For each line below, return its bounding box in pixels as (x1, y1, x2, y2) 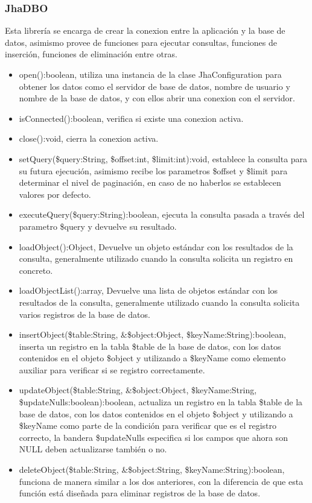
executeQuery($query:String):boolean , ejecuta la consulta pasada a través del (19, 208, 305, 221)
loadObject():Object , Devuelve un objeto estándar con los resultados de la (19, 240, 293, 253)
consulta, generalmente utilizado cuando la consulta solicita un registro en (19, 252, 293, 265)
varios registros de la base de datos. (19, 308, 150, 320)
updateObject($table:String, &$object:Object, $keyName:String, (19, 384, 257, 396)
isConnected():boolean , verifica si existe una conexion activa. (19, 112, 244, 124)
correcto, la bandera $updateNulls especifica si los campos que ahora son (19, 431, 288, 443)
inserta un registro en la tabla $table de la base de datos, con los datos (19, 340, 281, 352)
